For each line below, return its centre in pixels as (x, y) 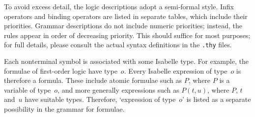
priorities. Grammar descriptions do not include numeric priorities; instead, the (123, 26)
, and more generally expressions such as (118, 89)
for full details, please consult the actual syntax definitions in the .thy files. (118, 45)
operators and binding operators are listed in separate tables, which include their (126, 16)
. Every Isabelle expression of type (176, 70)
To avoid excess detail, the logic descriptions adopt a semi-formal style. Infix (119, 6)
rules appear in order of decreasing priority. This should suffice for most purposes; (127, 35)
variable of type (28, 89)
